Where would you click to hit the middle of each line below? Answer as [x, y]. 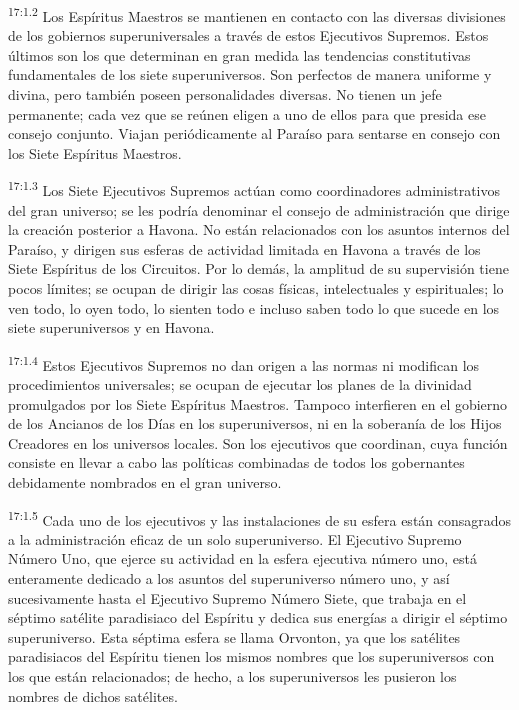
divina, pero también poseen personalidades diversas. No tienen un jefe [225, 94]
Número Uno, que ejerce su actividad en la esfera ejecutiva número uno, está [242, 558]
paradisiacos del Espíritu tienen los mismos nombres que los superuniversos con [251, 656]
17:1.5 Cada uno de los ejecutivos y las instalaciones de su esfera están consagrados [260, 518]
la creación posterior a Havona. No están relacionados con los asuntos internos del [259, 229]
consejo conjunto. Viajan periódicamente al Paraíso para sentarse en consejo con [254, 133]
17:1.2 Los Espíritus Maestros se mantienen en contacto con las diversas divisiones [257, 14]
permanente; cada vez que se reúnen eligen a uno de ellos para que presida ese [247, 113]
